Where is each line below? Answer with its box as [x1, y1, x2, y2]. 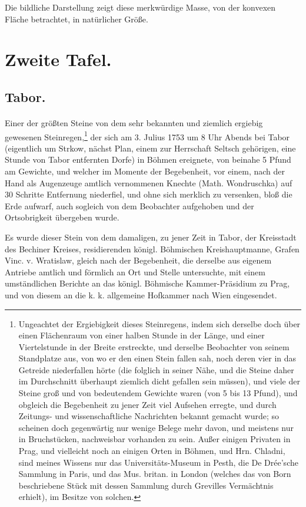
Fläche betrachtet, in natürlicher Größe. [5, 12, 148, 25]
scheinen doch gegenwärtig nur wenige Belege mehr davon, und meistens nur [18, 421, 294, 433]
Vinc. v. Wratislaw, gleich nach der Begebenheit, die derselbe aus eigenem [5, 254, 272, 266]
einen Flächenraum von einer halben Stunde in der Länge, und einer [18, 329, 265, 341]
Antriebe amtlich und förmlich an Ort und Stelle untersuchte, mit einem [5, 265, 265, 278]
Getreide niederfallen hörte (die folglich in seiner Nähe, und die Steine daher [18, 363, 294, 376]
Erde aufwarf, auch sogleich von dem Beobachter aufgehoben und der [5, 199, 254, 212]
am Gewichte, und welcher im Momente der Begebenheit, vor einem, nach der [5, 164, 285, 177]
